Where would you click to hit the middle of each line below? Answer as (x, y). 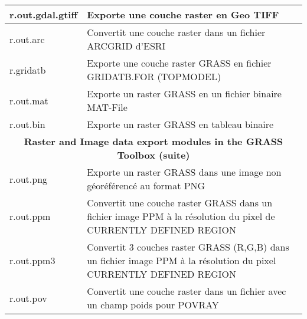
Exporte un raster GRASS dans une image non (184, 172)
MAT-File (107, 107)
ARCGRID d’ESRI (126, 46)
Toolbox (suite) (153, 155)
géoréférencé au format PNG (146, 185)
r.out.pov (28, 298)
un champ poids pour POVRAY (153, 305)
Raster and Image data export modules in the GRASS (153, 141)
